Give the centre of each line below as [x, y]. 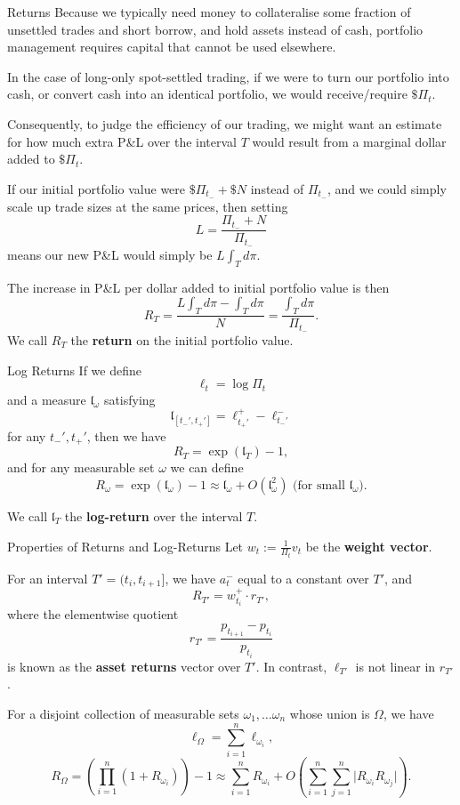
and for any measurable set [81, 467]
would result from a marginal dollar [349, 141]
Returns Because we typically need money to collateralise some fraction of [209, 12]
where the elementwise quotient [93, 614]
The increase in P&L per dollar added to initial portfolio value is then [198, 287]
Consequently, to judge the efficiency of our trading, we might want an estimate [225, 123]
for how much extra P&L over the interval [122, 141]
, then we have [126, 435]
